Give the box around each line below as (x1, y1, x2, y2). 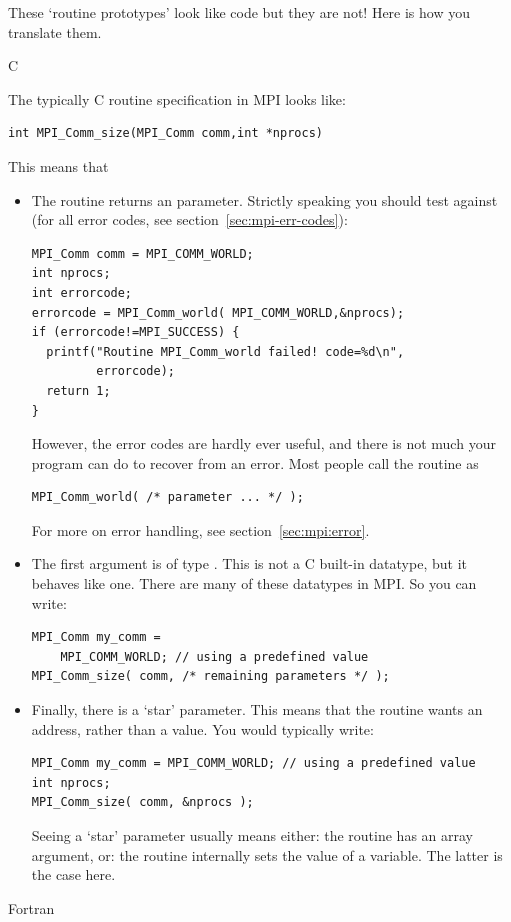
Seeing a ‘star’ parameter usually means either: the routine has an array (31, 825, 473, 845)
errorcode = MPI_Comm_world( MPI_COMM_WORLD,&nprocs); (31, 305, 405, 320)
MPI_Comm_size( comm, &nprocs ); (31, 795, 254, 810)
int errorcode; (31, 285, 133, 300)
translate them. (8, 21, 102, 42)
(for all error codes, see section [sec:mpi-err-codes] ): (31, 209, 348, 230)
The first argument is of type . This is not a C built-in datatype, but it (31, 553, 467, 574)
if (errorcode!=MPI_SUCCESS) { (31, 325, 240, 340)
